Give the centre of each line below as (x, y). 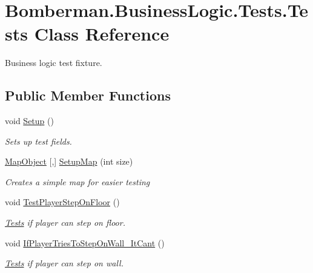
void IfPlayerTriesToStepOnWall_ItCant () (85, 242)
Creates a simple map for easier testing (77, 181)
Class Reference (102, 34)
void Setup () (29, 121)
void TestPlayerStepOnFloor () (62, 202)
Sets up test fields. (38, 141)
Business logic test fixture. (54, 63)
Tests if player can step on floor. (65, 222)
